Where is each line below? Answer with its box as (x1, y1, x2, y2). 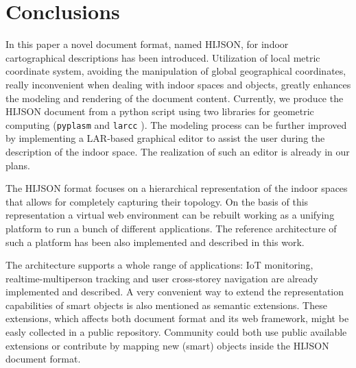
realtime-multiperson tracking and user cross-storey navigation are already (5, 271, 318, 285)
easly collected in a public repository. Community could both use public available (5, 325, 347, 339)
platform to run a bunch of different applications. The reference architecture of (5, 221, 337, 235)
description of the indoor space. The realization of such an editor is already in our (5, 144, 350, 158)
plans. (5, 158, 30, 172)
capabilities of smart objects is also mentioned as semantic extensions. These (5, 297, 327, 312)
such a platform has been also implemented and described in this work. (5, 234, 305, 249)
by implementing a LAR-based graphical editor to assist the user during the (5, 131, 325, 145)
